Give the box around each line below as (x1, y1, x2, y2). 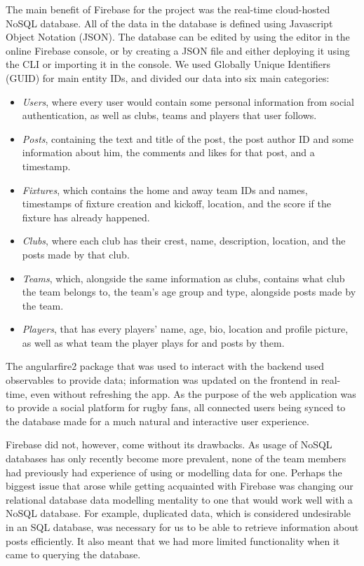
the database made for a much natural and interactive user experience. (6, 413, 309, 428)
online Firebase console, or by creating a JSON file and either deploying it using (6, 43, 350, 57)
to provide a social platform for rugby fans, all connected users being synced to (6, 400, 346, 415)
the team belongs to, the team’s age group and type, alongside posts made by (22, 284, 356, 299)
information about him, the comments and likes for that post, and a (22, 145, 315, 160)
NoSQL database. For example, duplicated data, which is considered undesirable (6, 506, 351, 520)
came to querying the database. (6, 547, 141, 562)
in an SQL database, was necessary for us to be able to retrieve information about (6, 520, 359, 534)
